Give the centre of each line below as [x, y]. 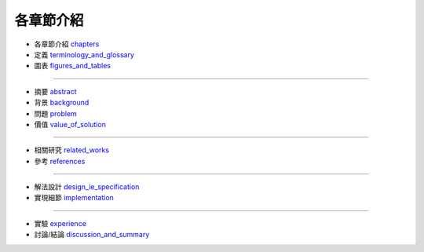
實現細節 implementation [74, 198]
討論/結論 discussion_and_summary [92, 235]
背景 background [62, 103]
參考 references [60, 161]
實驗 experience [60, 223]
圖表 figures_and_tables [73, 66]
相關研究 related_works [72, 150]
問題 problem [56, 113]
